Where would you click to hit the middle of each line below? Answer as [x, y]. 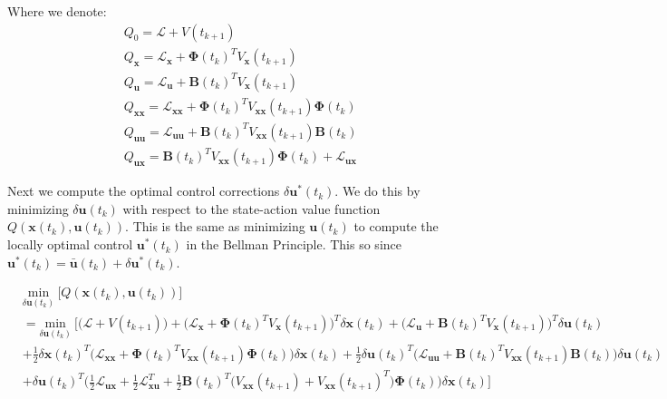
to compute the [396, 226]
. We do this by [377, 191]
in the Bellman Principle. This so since [294, 244]
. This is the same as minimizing [215, 226]
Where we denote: [57, 11]
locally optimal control [70, 244]
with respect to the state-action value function [251, 208]
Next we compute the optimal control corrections [144, 191]
